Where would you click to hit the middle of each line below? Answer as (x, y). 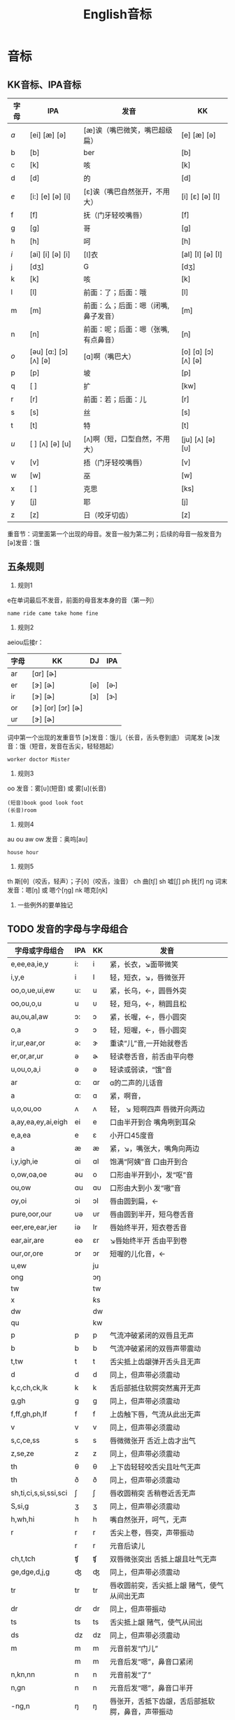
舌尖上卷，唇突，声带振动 (152, 1533)
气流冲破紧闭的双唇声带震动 (155, 1348)
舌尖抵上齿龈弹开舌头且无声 (155, 1361)
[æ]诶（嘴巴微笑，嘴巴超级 (128, 130)
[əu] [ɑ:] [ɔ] (49, 352)
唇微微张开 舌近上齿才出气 (152, 1441)
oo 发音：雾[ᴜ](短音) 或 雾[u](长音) (57, 788)
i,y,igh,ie (24, 1161)
